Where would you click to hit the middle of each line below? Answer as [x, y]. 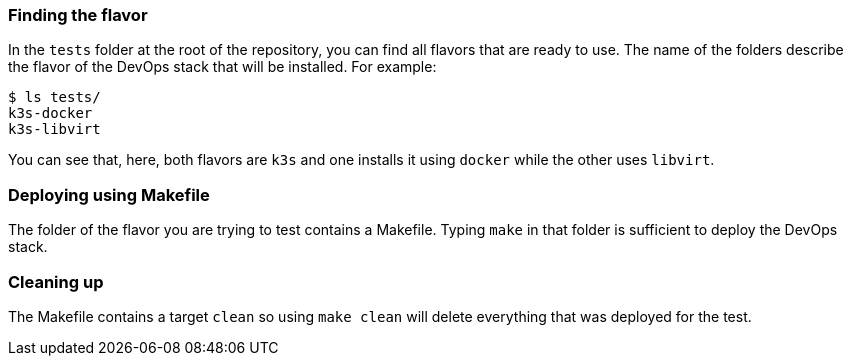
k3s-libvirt [54, 129]
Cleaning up [56, 281]
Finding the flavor [78, 15]
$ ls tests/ [54, 97]
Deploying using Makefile [109, 194]
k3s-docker [50, 113]
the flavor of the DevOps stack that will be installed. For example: [222, 67]
